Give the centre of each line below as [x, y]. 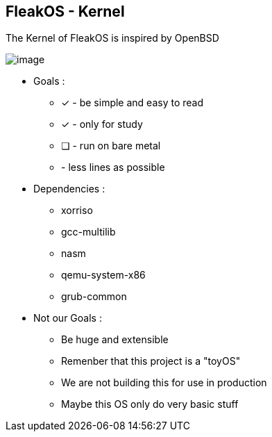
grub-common [94, 297]
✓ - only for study [102, 124]
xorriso [77, 211]
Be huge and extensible [115, 340]
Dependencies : [69, 189]
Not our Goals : [68, 318]
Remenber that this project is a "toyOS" [151, 361]
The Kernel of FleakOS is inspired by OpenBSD [112, 38]
